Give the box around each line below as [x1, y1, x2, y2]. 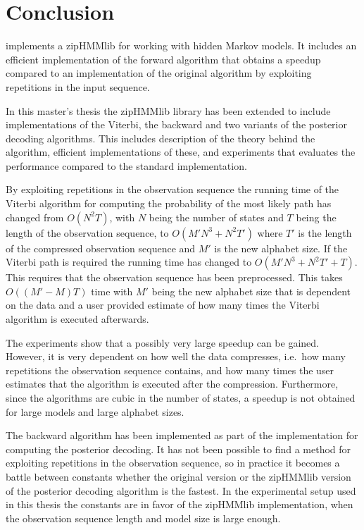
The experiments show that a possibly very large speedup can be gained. [6, 335, 319, 350]
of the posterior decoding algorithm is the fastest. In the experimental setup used [6, 483, 356, 498]
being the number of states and [149, 209, 284, 224]
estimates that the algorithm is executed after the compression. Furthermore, [6, 376, 339, 391]
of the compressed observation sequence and [6, 240, 196, 255]
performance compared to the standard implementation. [6, 158, 247, 173]
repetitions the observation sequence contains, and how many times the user [6, 362, 334, 377]
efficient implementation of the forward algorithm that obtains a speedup [6, 51, 321, 66]
